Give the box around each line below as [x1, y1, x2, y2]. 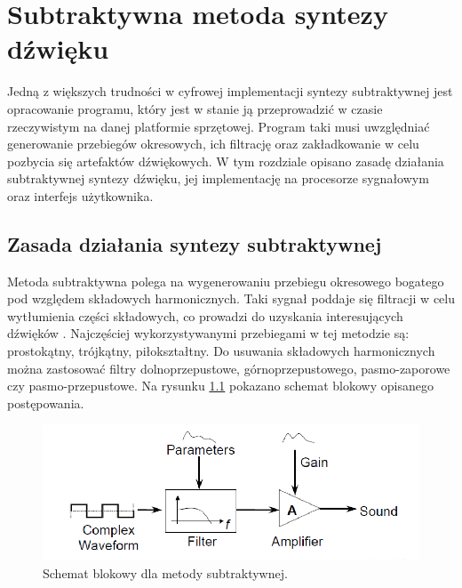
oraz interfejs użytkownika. [7, 186, 154, 205]
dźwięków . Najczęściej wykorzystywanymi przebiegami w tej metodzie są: [7, 324, 410, 342]
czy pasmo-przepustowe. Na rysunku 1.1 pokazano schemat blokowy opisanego [7, 376, 434, 395]
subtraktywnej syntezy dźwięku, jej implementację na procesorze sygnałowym [7, 169, 429, 188]
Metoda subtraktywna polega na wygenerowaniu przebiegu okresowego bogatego [7, 271, 444, 290]
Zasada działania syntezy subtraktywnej [7, 230, 382, 257]
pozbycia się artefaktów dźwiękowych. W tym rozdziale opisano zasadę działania [7, 151, 444, 170]
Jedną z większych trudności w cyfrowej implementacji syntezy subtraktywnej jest [7, 82, 453, 101]
